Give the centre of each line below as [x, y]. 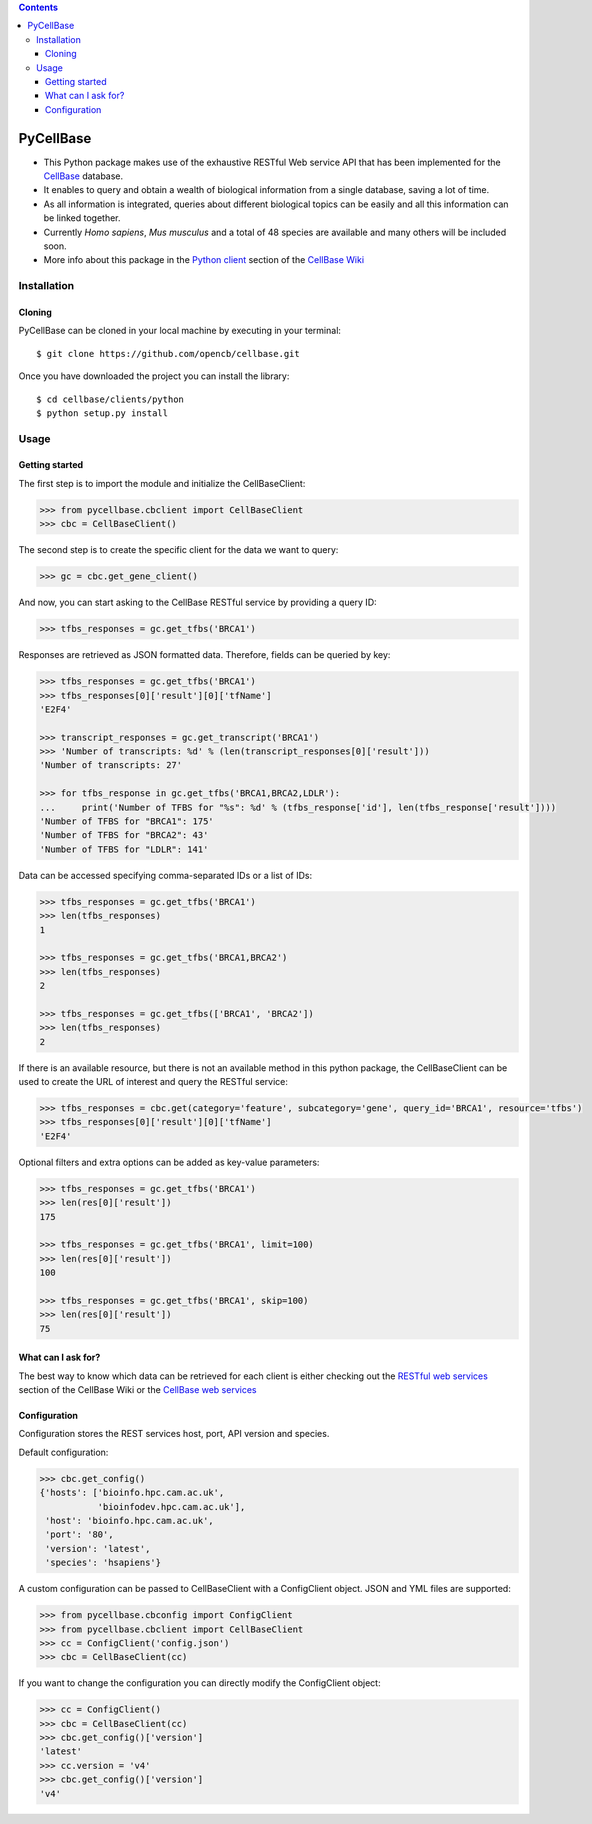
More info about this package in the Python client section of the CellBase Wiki [204, 260]
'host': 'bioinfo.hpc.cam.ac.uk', [129, 1521]
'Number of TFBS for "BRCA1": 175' [126, 821]
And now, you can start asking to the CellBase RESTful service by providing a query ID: [197, 602]
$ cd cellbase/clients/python [110, 399]
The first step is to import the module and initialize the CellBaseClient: [162, 483]
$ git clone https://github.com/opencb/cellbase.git [168, 353]
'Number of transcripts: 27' [111, 765]
